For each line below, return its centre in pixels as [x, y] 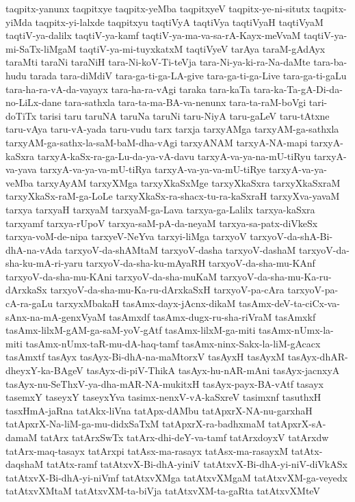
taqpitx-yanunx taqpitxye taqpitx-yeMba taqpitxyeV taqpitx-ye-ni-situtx [158, 8]
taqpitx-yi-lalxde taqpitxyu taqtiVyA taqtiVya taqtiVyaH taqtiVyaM [179, 22]
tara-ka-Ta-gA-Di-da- [298, 89]
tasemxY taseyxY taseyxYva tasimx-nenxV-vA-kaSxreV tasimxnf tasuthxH [163, 397]
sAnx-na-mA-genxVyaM [56, 316]
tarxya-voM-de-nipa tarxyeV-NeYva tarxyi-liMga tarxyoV [126, 236]
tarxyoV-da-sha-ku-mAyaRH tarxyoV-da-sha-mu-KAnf [200, 263]
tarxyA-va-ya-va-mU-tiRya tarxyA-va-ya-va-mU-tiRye [153, 169]
